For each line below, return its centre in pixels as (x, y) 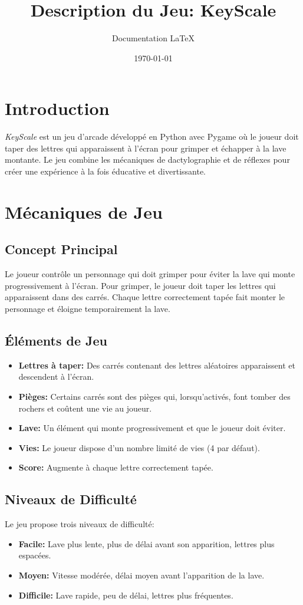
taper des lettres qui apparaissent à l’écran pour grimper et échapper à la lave (146, 148)
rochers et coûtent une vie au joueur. (85, 408)
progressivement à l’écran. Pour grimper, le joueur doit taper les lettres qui (140, 285)
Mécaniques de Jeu (84, 211)
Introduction (57, 108)
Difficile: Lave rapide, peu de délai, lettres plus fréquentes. (126, 595)
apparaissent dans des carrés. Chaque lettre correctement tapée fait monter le (145, 297)
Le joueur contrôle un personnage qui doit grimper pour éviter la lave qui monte (150, 274)
